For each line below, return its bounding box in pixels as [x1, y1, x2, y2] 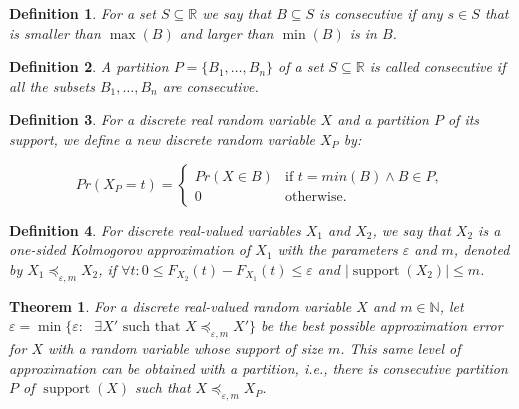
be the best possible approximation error [261, 315, 503, 336]
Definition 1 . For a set [9, 3, 156, 23]
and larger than [179, 22, 274, 43]
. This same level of [340, 337, 461, 358]
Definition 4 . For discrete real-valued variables [9, 219, 301, 240]
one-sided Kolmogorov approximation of [9, 239, 251, 260]
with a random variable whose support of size [47, 337, 323, 358]
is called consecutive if [369, 56, 506, 77]
